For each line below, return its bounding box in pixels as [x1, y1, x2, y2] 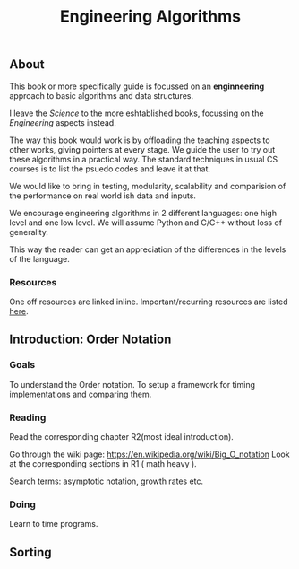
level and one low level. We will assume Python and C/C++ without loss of [9, 217, 283, 228]
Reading [9, 411, 47, 424]
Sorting [9, 545, 52, 560]
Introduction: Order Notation [9, 332, 172, 347]
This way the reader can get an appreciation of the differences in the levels [9, 244, 286, 255]
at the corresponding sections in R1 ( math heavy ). [9, 458, 197, 468]
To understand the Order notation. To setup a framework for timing [9, 379, 255, 390]
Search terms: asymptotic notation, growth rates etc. [9, 476, 204, 486]
